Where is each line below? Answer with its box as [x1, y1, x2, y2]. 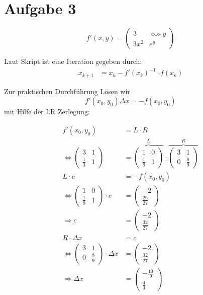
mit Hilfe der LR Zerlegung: [4, 106, 90, 117]
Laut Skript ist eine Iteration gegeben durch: [4, 56, 142, 66]
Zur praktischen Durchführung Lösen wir [4, 86, 130, 96]
